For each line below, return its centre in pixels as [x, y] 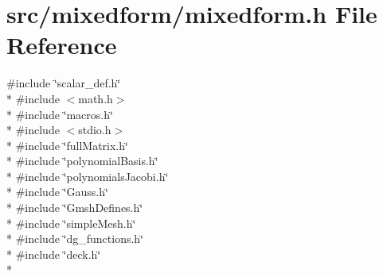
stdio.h [95, 130]
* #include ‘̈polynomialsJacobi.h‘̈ [88, 176]
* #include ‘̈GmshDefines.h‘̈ [75, 208]
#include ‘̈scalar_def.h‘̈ [64, 83]
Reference [62, 45]
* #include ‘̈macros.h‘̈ [60, 114]
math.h [96, 98]
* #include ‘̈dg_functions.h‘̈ [75, 239]
